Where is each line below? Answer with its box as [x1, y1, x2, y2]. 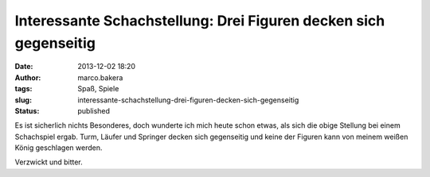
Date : [14, 62, 33, 71]
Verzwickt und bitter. [14, 157, 83, 167]
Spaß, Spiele [77, 84, 119, 94]
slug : [14, 95, 32, 105]
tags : [14, 84, 33, 94]
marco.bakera [77, 72, 123, 83]
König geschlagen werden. [14, 143, 103, 152]
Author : [14, 72, 41, 83]
